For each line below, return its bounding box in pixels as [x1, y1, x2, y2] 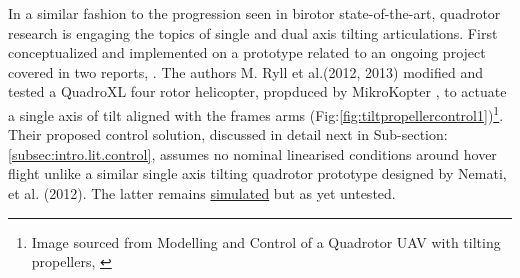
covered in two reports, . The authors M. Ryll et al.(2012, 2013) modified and [8, 61, 483, 82]
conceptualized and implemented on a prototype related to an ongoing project [8, 42, 486, 63]
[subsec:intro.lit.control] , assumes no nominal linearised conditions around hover [8, 143, 497, 164]
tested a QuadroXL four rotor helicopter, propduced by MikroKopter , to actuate [8, 81, 507, 102]
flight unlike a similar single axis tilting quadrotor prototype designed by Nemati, [8, 163, 507, 184]
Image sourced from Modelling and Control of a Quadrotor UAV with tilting [31, 231, 501, 252]
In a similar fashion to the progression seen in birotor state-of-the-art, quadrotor [8, 3, 501, 23]
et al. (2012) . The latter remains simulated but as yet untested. [8, 183, 396, 203]
